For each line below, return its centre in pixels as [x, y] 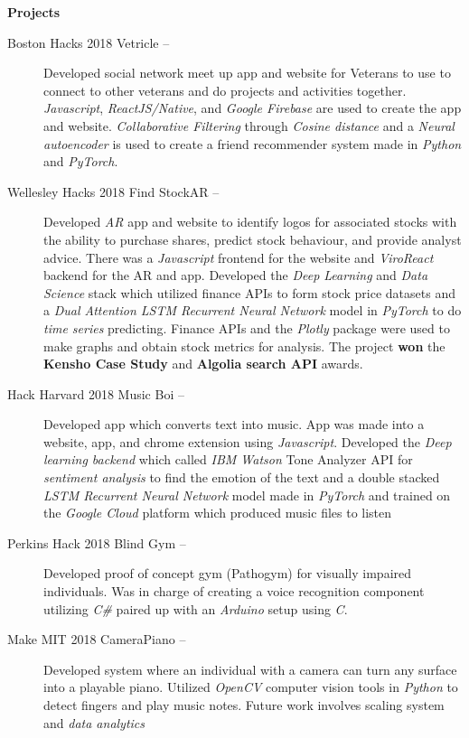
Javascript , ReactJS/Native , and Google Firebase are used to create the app [253, 108]
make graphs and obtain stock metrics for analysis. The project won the [244, 346]
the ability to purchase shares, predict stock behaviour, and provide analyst [253, 239]
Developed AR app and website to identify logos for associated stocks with [250, 222]
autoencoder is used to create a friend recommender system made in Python [253, 143]
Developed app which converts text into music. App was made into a [234, 424]
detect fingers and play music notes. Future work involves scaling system [244, 705]
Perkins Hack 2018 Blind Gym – [97, 542]
